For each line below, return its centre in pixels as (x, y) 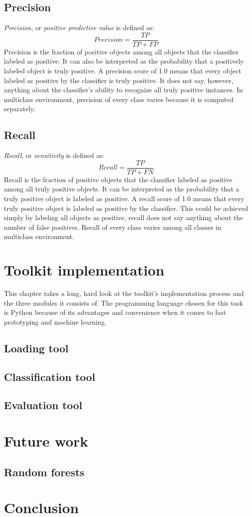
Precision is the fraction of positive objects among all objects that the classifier (121, 51)
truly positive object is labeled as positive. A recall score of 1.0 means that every (124, 198)
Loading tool (36, 348)
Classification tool (50, 376)
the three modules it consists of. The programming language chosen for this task (124, 302)
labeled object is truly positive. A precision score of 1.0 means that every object (123, 71)
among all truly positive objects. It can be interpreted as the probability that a (122, 189)
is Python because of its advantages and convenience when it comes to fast (115, 312)
